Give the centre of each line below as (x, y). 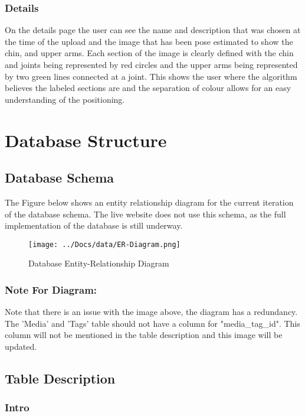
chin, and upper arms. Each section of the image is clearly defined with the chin (149, 53)
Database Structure (86, 140)
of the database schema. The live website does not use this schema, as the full (145, 214)
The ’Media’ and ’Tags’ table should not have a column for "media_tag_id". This (152, 323)
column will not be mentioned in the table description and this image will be (144, 335)
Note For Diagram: (51, 289)
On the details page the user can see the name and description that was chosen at (153, 30)
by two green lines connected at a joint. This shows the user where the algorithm (151, 76)
